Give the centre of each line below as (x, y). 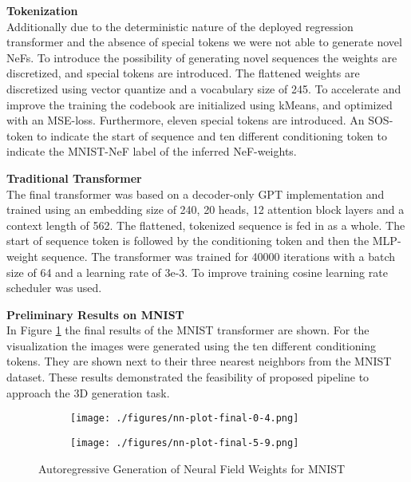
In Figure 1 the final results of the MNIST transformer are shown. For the (188, 330)
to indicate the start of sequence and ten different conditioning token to (212, 135)
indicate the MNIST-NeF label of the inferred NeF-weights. (152, 151)
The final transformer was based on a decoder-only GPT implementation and (196, 194)
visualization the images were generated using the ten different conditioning (192, 345)
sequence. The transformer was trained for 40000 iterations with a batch (219, 256)
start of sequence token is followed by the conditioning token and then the (188, 241)
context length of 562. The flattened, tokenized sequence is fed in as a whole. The (206, 225)
